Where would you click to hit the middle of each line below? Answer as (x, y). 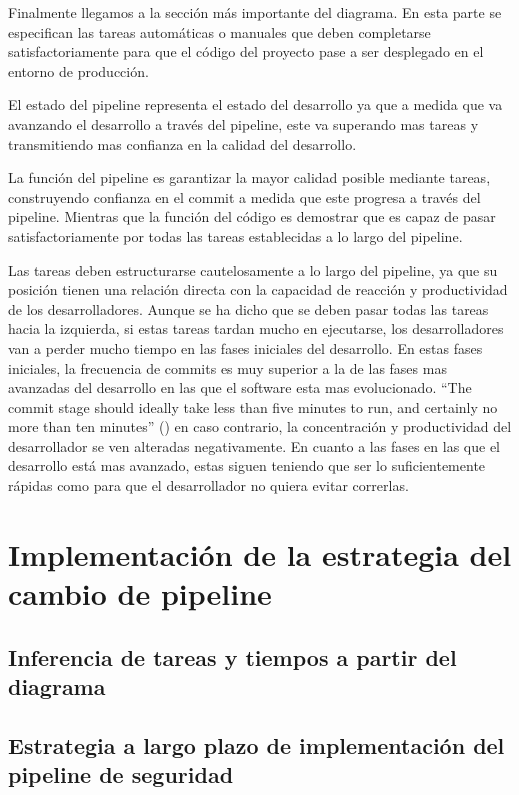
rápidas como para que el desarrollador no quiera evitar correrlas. (208, 485)
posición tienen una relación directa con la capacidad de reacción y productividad (258, 289)
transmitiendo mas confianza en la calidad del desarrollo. (182, 143)
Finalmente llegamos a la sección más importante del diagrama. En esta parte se (255, 12)
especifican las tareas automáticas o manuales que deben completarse (219, 31)
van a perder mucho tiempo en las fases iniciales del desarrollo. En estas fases (245, 347)
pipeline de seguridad (121, 774)
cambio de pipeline (140, 593)
